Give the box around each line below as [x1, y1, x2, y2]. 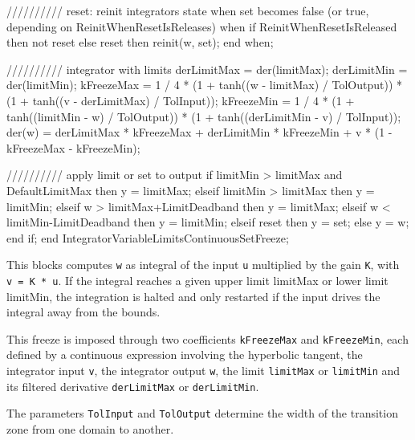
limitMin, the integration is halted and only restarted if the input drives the [6, 287, 380, 304]
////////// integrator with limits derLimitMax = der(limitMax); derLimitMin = [6, 60, 408, 77]
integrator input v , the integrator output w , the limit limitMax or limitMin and [6, 362, 401, 379]
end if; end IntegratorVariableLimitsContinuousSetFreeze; [6, 229, 289, 246]
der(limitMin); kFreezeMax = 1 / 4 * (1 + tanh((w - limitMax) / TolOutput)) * [6, 76, 403, 93]
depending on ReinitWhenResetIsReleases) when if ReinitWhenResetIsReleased [6, 18, 397, 35]
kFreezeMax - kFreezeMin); [6, 139, 140, 156]
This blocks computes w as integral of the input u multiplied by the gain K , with [6, 256, 400, 273]
